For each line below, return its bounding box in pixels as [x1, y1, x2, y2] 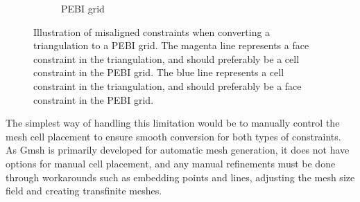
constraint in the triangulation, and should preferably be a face [33, 78, 302, 93]
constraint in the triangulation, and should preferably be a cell [33, 51, 300, 66]
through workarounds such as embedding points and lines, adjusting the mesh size [6, 169, 355, 184]
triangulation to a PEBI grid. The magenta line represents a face [33, 38, 309, 53]
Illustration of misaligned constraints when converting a [33, 24, 271, 39]
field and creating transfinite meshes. [6, 183, 162, 198]
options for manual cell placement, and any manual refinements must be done [6, 156, 336, 170]
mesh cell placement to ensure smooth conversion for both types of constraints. [6, 129, 341, 143]
